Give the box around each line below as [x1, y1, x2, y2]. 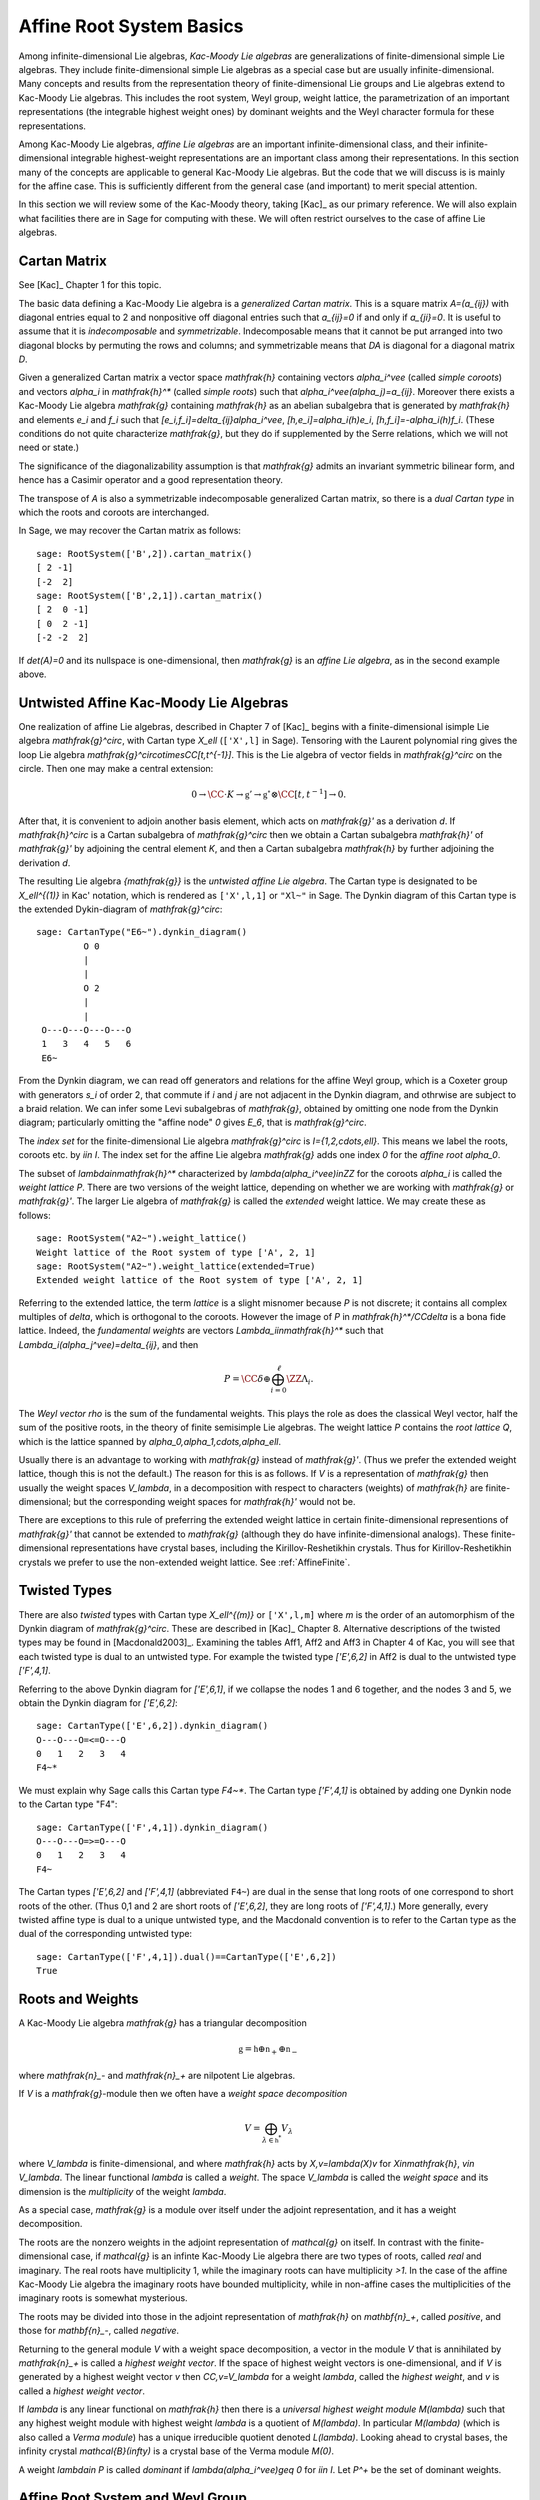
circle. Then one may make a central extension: [18, 762, 214, 774]
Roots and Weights [18, 1990, 139, 2007]
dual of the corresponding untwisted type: [18, 1928, 193, 1940]
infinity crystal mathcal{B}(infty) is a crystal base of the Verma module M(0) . [18, 2445, 335, 2457]
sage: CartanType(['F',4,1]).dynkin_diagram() [36, 1821, 269, 1833]
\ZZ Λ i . [286, 1373, 314, 1387]
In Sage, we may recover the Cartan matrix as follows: [18, 525, 242, 537]
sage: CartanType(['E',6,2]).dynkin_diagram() [36, 1720, 269, 1732]
